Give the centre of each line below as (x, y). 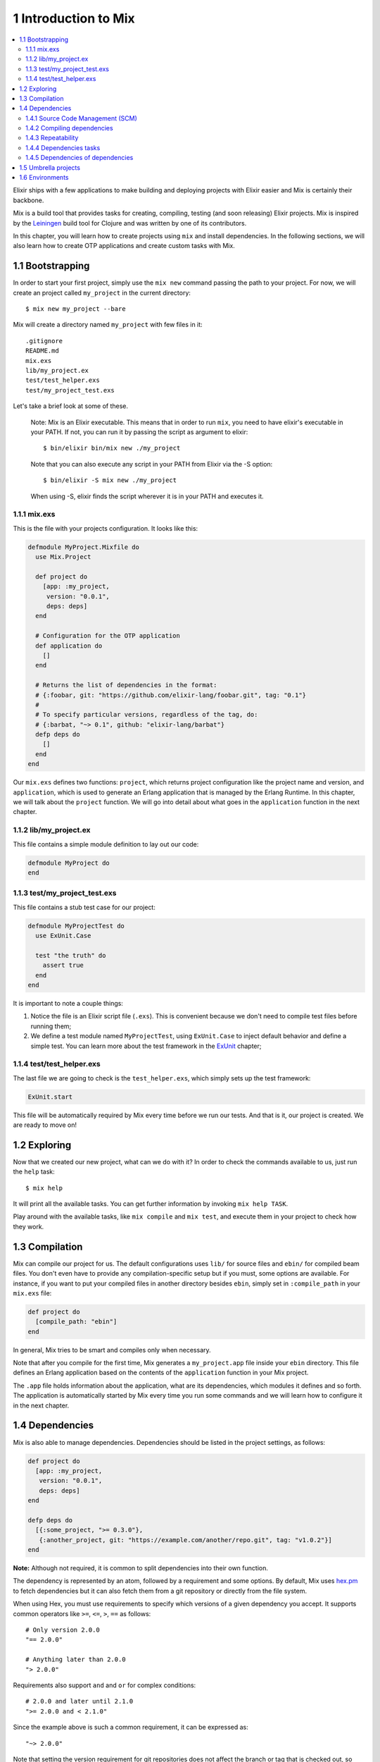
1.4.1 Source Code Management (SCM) (81, 118)
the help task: (34, 1172)
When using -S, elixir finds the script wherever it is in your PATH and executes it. (147, 496)
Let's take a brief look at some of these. (71, 406)
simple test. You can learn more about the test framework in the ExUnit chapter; (146, 1046)
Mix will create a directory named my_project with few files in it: (108, 325)
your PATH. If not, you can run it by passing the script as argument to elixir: (139, 432)
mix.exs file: (32, 1293)
